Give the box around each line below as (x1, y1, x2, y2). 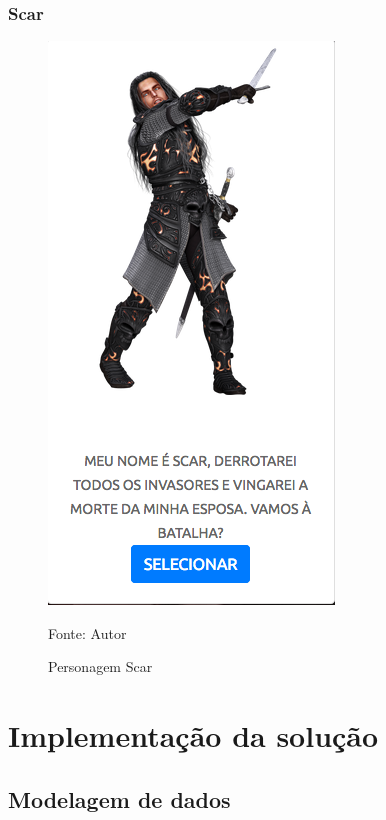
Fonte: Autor (48, 622, 127, 643)
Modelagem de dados (8, 783, 231, 814)
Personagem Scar (48, 656, 153, 677)
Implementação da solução (8, 715, 379, 756)
